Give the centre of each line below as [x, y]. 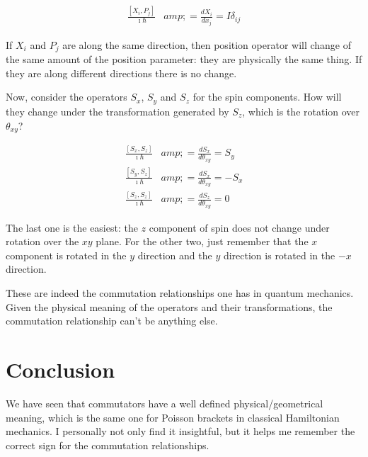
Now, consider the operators [67, 97]
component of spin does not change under [239, 227]
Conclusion [61, 369]
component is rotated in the [66, 255]
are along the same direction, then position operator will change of [207, 44]
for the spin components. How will [267, 97]
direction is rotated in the [279, 255]
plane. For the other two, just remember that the [202, 241]
